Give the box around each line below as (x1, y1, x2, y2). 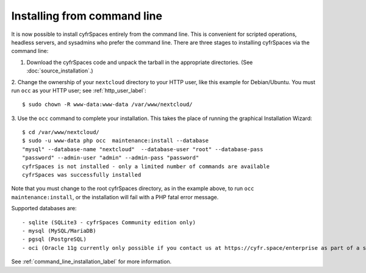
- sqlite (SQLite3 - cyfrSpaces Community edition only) (22, 219, 196, 225)
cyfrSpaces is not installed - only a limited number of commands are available (22, 163, 270, 170)
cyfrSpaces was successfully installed (22, 171, 142, 179)
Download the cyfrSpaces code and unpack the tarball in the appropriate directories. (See (26, 58, 253, 66)
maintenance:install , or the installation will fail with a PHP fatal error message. (11, 193, 219, 200)
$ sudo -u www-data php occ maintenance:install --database (22, 137, 209, 144)
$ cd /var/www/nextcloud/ (22, 129, 100, 136)
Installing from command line (11, 9, 163, 23)
